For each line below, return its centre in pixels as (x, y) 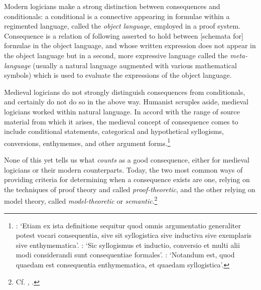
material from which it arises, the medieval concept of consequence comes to (121, 121)
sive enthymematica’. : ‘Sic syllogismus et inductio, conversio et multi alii (128, 245)
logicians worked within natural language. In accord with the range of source (122, 111)
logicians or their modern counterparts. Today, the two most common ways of (123, 169)
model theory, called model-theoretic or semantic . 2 (81, 200)
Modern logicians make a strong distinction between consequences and (112, 6)
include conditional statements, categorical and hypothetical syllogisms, (114, 131)
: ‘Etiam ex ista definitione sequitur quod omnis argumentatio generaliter (128, 225)
